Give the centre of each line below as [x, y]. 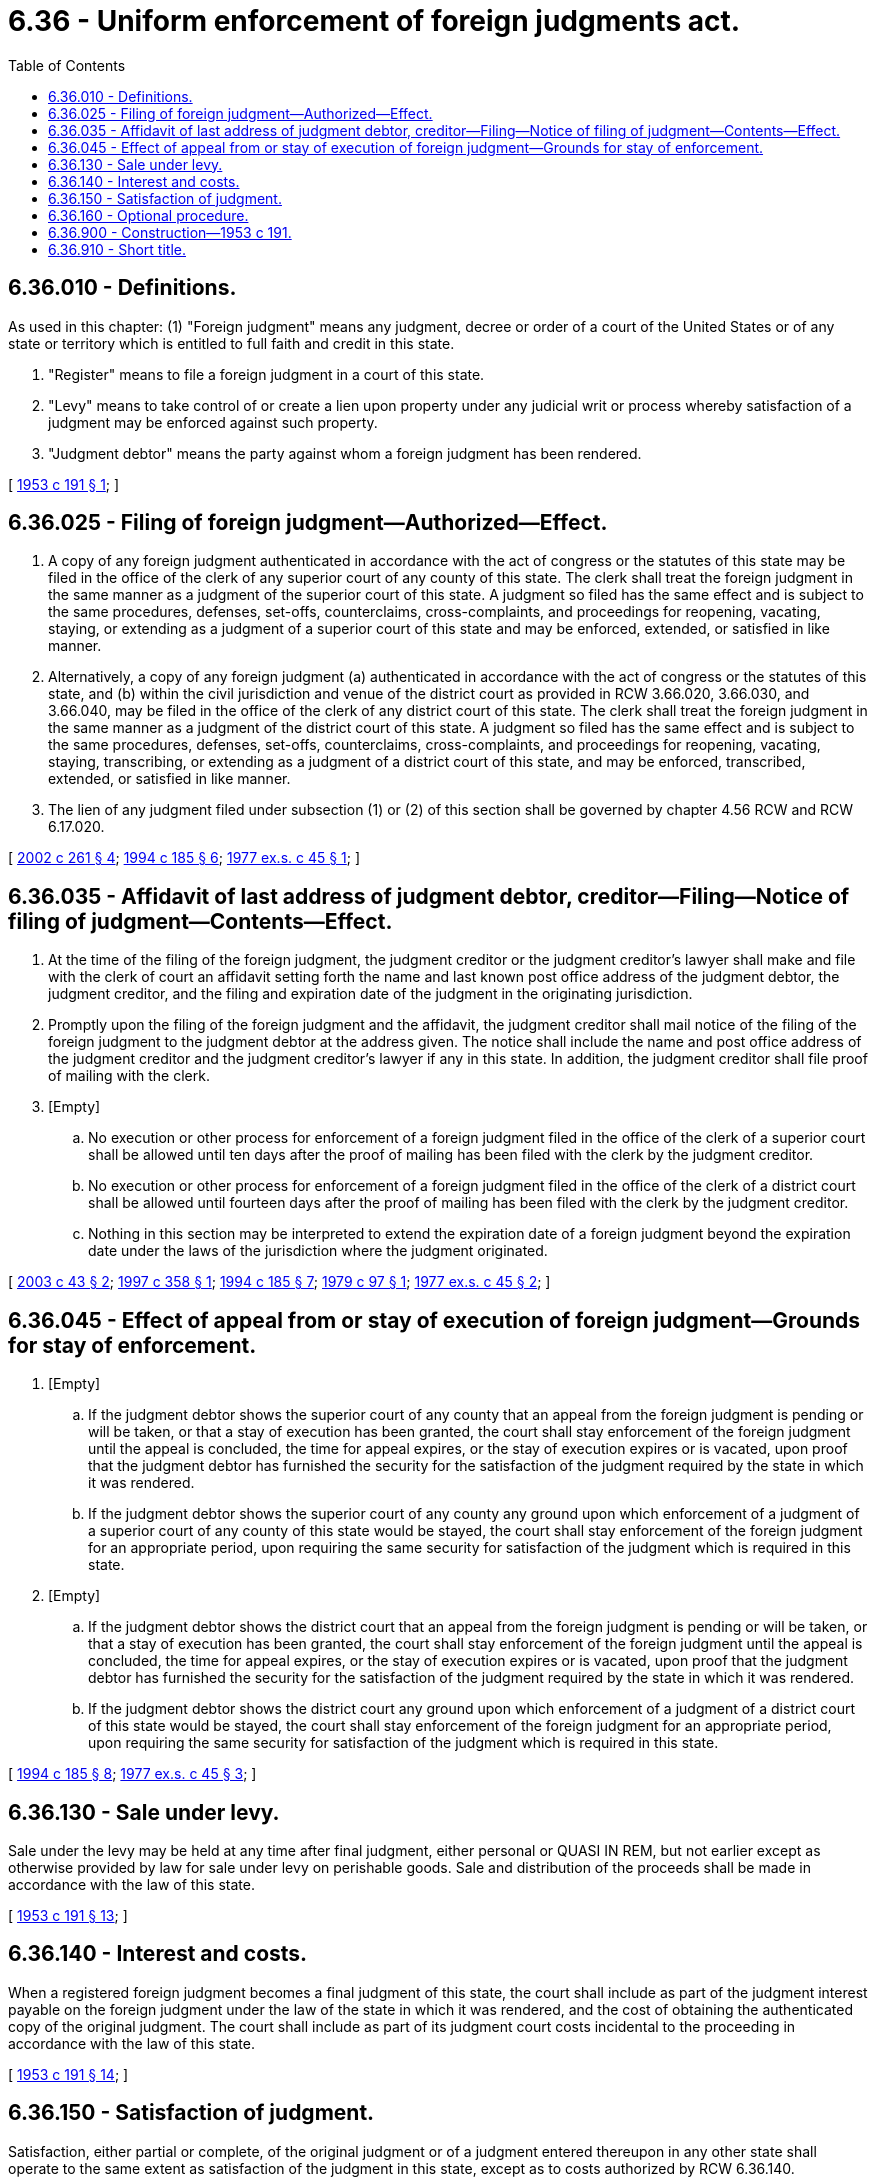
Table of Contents [67, 65]
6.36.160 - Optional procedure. [148, 215]
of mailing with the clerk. [129, 1076]
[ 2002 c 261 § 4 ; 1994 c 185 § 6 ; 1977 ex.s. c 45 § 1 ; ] [184, 858]
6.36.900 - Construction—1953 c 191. [170, 232]
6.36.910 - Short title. [117, 249]
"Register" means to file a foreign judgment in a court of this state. [266, 374]
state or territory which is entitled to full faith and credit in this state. [231, 343]
